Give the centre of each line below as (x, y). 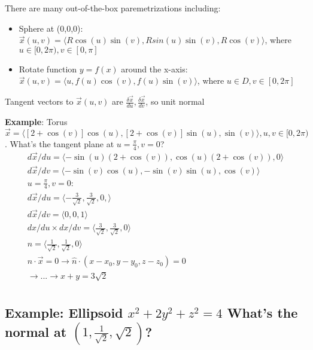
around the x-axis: (154, 69)
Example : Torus (36, 121)
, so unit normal (175, 101)
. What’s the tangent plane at (60, 143)
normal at (36, 331)
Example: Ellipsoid (64, 313)
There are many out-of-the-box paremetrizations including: (113, 8)
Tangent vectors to (39, 101)
